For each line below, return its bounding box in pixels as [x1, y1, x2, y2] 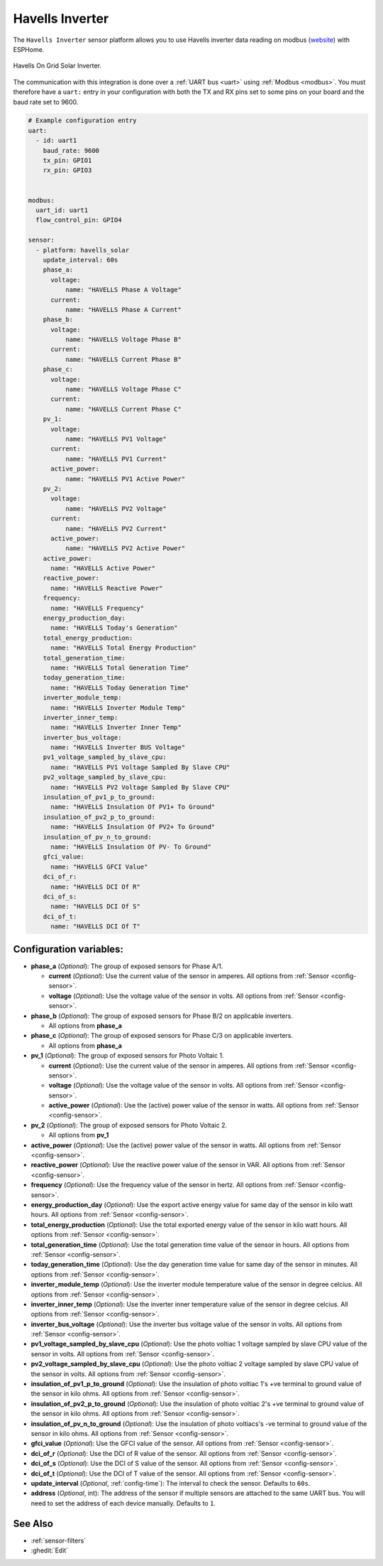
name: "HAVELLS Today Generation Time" [50, 683, 189, 692]
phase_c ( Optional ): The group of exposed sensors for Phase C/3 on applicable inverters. [30, 1031, 294, 1040]
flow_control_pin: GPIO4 [35, 216, 122, 224]
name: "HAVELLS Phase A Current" [65, 306, 182, 313]
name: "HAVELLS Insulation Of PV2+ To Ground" [50, 823, 216, 831]
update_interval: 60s [43, 256, 118, 264]
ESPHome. [13, 45, 45, 53]
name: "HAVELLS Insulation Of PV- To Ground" [50, 843, 212, 851]
